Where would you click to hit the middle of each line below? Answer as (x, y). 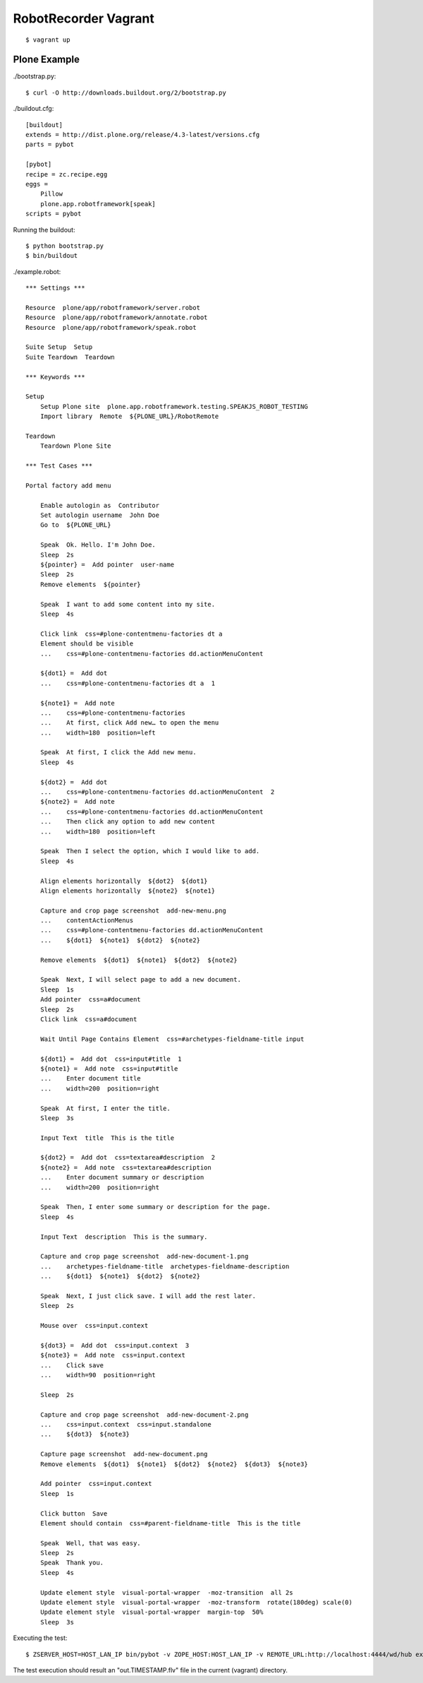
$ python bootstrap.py (65, 246)
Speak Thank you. (72, 1563)
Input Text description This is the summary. (124, 1237)
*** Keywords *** (55, 377)
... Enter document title (90, 1078)
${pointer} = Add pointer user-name (107, 565)
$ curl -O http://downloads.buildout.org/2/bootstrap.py (126, 93)
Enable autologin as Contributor (100, 505)
